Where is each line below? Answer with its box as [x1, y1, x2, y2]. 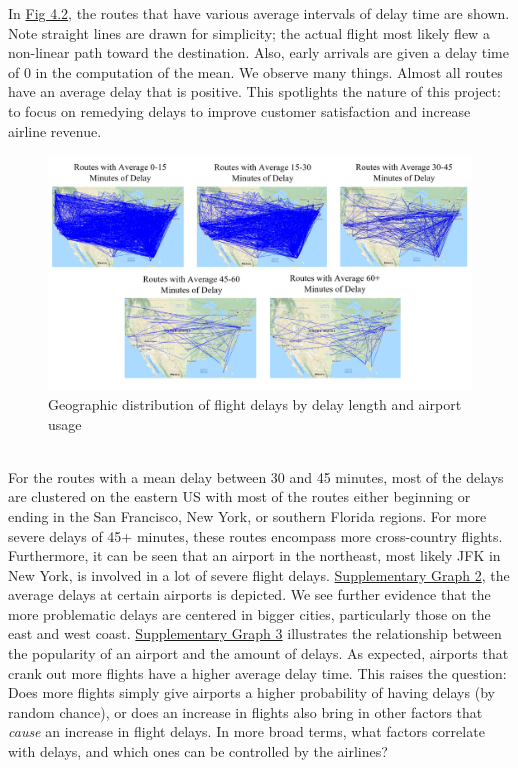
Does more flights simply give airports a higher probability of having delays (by [8, 682, 495, 703]
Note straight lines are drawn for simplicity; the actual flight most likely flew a [8, 22, 490, 43]
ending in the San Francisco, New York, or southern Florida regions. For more [8, 505, 487, 526]
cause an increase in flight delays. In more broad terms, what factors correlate [8, 721, 485, 742]
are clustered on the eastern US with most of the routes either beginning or [8, 486, 471, 507]
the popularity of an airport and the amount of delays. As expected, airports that [8, 643, 509, 664]
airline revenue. [8, 120, 102, 141]
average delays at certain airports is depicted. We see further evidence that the [8, 584, 491, 605]
